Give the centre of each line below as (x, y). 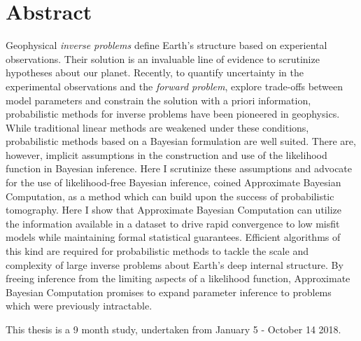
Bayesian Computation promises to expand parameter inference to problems (169, 292)
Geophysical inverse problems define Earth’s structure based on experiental (167, 45)
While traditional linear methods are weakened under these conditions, (157, 127)
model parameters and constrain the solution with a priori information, (158, 100)
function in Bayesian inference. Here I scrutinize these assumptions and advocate (179, 168)
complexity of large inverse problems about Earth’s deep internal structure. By (175, 264)
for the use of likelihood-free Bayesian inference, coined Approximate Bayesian (174, 182)
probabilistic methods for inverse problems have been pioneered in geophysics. (173, 114)
